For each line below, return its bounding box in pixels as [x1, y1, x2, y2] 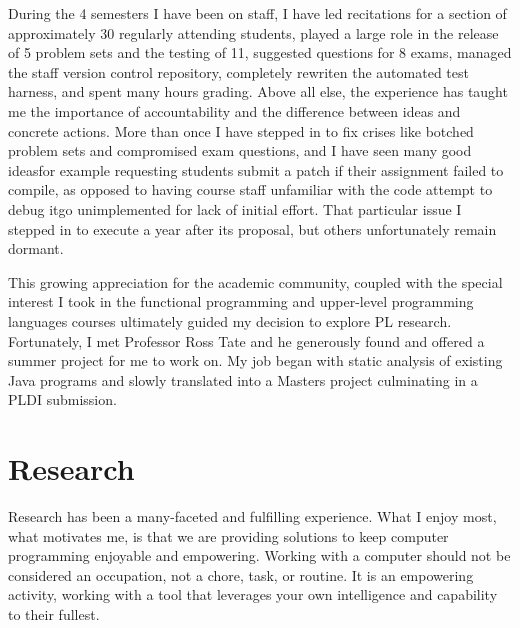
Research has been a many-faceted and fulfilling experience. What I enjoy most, [8, 506, 497, 526]
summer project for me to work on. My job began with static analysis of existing [8, 350, 503, 371]
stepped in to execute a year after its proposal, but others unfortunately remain [8, 218, 497, 239]
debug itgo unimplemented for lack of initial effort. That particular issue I [8, 198, 462, 219]
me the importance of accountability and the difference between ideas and [8, 100, 461, 121]
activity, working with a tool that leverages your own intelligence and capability [8, 584, 498, 605]
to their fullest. [8, 603, 100, 624]
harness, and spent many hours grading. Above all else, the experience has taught [8, 81, 508, 102]
